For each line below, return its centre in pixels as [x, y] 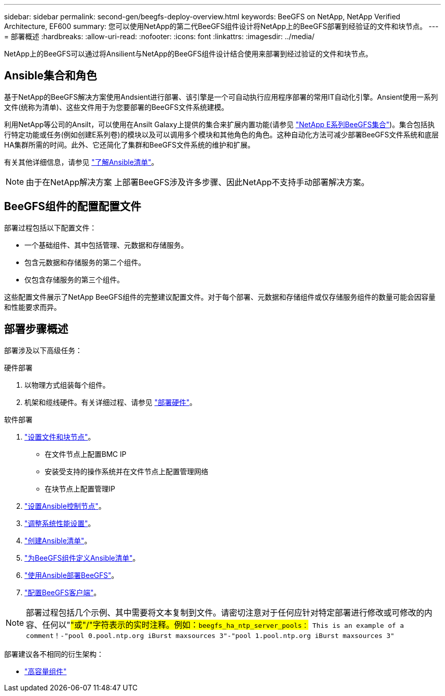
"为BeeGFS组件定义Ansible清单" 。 [82, 558]
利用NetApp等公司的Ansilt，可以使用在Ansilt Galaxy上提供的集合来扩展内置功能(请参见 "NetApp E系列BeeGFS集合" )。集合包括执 [219, 124]
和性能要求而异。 [33, 307]
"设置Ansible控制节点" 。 [65, 506]
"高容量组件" [46, 671]
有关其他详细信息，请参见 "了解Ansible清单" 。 [81, 162]
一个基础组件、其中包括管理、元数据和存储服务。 [106, 245]
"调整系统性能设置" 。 [60, 523]
